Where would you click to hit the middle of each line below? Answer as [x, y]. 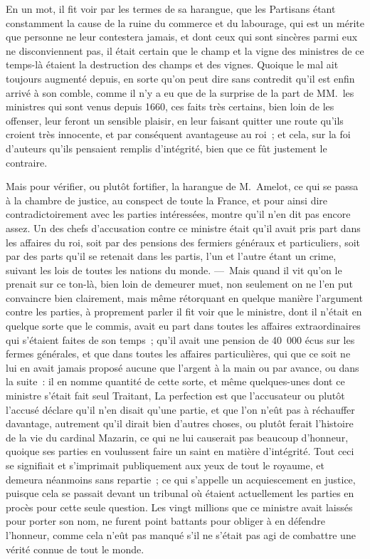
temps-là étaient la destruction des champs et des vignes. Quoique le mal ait [172, 64]
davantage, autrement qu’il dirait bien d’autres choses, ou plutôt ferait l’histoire [180, 423]
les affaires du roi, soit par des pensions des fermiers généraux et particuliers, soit [183, 242]
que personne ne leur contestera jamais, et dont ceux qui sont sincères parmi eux [182, 37]
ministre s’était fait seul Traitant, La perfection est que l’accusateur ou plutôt [175, 396]
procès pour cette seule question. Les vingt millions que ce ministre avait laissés [179, 507]
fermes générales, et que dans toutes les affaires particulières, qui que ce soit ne [178, 354]
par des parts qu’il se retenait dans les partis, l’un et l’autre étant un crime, [171, 256]
